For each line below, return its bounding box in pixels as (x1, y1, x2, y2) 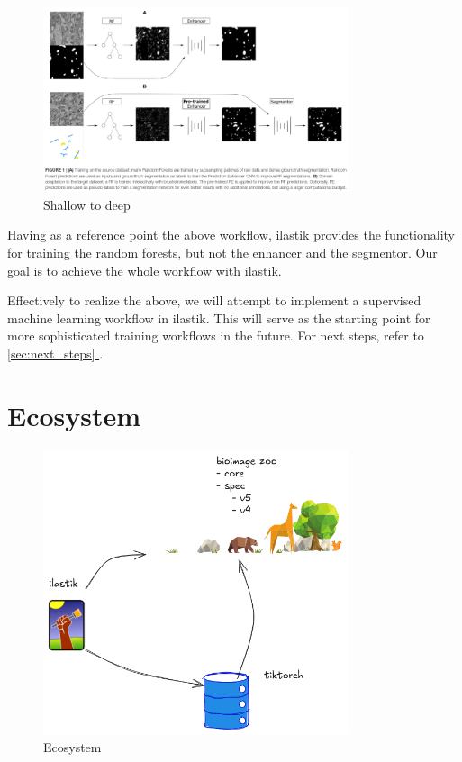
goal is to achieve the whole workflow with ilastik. (7, 260, 282, 279)
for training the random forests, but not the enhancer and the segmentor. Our (7, 242, 438, 261)
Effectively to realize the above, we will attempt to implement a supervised (7, 291, 421, 310)
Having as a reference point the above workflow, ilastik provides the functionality (7, 225, 456, 244)
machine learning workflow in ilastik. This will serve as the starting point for (7, 308, 430, 327)
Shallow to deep (43, 195, 131, 213)
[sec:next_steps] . (7, 343, 104, 362)
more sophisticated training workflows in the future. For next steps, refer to (7, 326, 424, 345)
